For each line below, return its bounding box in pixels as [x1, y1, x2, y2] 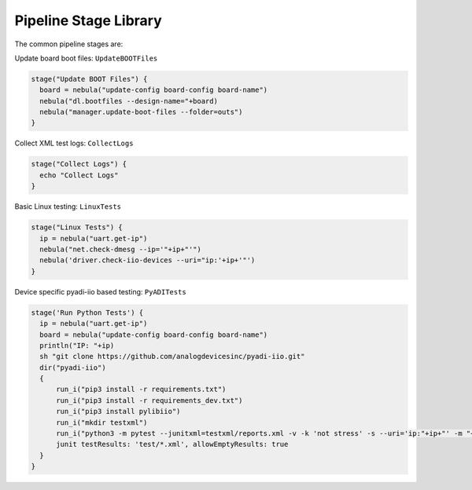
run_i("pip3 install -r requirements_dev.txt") [56, 396, 243, 404]
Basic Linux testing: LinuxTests [14, 202, 122, 211]
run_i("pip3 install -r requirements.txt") [56, 385, 227, 394]
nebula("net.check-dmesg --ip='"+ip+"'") [39, 244, 202, 254]
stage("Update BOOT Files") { [31, 75, 148, 83]
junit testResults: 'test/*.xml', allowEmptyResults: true [56, 440, 289, 449]
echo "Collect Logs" [39, 170, 119, 180]
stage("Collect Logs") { [31, 159, 127, 169]
